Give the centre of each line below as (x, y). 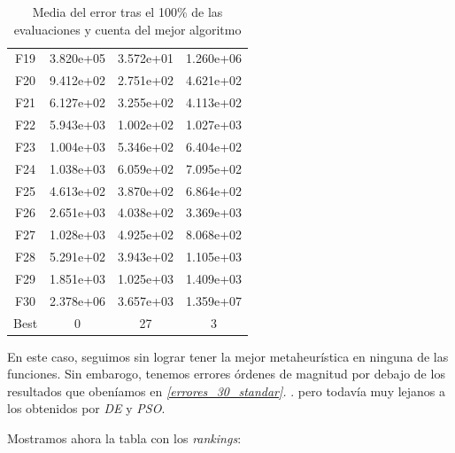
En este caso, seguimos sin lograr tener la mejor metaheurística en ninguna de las (228, 356)
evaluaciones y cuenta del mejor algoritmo (127, 29)
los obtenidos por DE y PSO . (86, 408)
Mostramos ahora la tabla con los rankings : (124, 438)
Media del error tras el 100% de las (127, 12)
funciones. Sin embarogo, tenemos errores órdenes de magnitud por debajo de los (226, 374)
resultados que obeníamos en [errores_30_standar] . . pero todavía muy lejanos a (227, 391)
